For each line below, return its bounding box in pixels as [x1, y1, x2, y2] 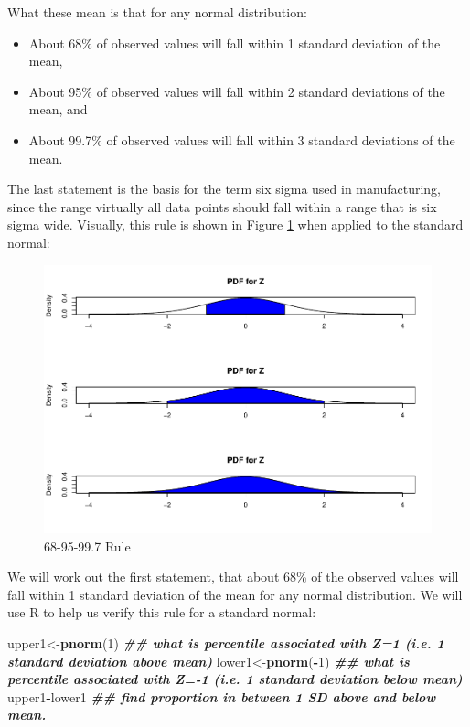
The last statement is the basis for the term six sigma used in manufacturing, [7, 179, 441, 198]
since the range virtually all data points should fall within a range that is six [7, 197, 437, 216]
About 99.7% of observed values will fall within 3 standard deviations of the [28, 130, 455, 149]
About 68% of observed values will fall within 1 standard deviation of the [28, 33, 441, 52]
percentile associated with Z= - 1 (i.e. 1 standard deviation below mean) [7, 669, 463, 689]
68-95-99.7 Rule [44, 536, 131, 555]
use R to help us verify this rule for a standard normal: [7, 603, 316, 622]
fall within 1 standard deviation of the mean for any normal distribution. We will [7, 584, 463, 604]
